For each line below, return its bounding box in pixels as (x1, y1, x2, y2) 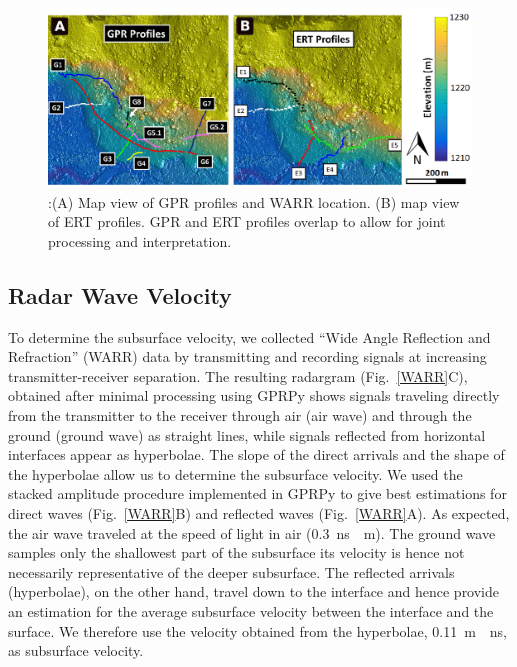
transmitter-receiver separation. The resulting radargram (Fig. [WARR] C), (8, 365, 468, 386)
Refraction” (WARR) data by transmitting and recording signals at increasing (8, 346, 487, 367)
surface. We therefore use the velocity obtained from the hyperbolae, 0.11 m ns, (8, 620, 507, 641)
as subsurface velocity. (8, 640, 144, 661)
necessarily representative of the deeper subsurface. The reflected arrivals (8, 561, 455, 582)
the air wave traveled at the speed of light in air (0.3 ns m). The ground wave (8, 522, 496, 543)
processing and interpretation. (48, 230, 232, 251)
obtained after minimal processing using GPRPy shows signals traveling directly (8, 385, 500, 406)
